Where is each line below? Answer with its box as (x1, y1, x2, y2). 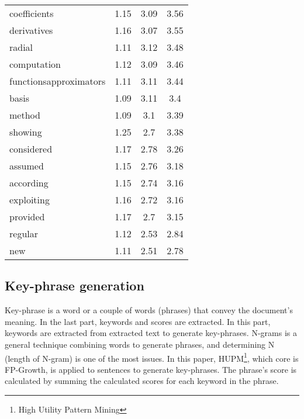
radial (9, 40, 33, 54)
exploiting (9, 193, 50, 206)
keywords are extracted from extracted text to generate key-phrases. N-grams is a (5, 327, 297, 339)
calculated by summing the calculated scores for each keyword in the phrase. (5, 375, 279, 387)
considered (9, 142, 53, 155)
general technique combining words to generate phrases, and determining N (5, 338, 275, 350)
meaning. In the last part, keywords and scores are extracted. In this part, (5, 315, 271, 327)
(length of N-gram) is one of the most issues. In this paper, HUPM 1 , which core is (5, 350, 299, 364)
